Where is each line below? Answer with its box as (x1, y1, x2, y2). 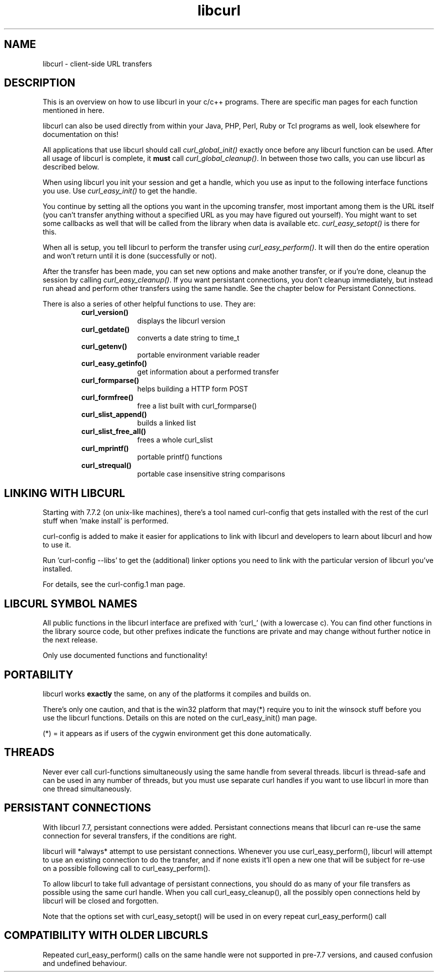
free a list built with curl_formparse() (137, 401, 257, 410)
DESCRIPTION (4, 76, 75, 89)
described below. (42, 162, 99, 171)
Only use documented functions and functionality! (42, 651, 207, 660)
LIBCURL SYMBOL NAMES (4, 597, 137, 610)
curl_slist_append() (81, 410, 147, 419)
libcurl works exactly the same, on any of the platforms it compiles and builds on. (42, 689, 311, 698)
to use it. (42, 540, 71, 549)
